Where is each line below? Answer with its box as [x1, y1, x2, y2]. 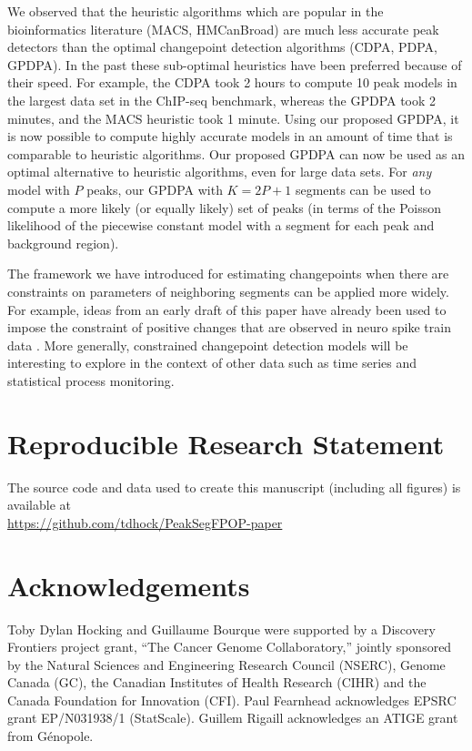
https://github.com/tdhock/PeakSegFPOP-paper [7, 513, 283, 532]
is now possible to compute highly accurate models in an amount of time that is [7, 127, 453, 146]
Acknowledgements [7, 566, 250, 604]
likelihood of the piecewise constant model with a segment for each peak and [7, 216, 435, 235]
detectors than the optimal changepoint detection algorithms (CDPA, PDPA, [7, 37, 437, 56]
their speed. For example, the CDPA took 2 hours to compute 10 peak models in [7, 73, 457, 92]
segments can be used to [295, 179, 431, 198]
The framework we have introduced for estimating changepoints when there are [7, 264, 449, 283]
